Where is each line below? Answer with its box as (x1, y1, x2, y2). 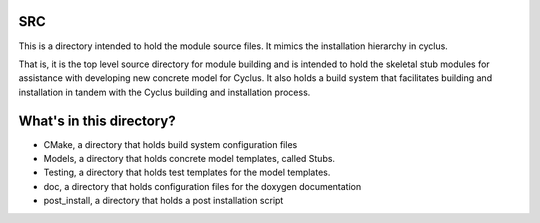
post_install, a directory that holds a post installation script (43, 195, 284, 207)
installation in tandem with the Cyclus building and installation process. (18, 86, 311, 98)
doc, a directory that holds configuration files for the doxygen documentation (43, 180, 362, 192)
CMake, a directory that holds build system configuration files (43, 138, 298, 150)
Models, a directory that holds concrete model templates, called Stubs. (43, 152, 335, 164)
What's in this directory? (18, 112, 176, 129)
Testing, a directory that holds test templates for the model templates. (43, 166, 331, 179)
